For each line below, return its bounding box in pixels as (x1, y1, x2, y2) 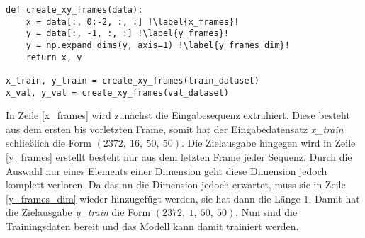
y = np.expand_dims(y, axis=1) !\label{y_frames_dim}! (26, 40, 290, 50)
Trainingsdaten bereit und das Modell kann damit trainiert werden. (6, 219, 299, 233)
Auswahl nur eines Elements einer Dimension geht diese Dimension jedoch (6, 163, 327, 178)
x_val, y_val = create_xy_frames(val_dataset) (6, 87, 229, 98)
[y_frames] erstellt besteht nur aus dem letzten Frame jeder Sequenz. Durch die (6, 149, 352, 164)
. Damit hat (308, 191, 360, 205)
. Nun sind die (235, 205, 298, 220)
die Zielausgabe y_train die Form (6, 205, 151, 220)
